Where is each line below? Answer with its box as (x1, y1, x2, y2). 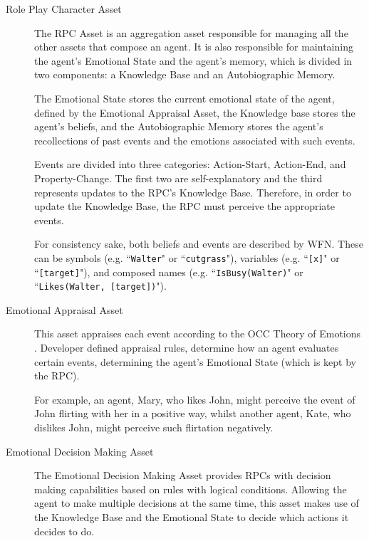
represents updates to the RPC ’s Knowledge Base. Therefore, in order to (34, 184, 351, 199)
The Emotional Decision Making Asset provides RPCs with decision (34, 468, 331, 483)
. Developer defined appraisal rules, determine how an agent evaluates (34, 340, 339, 355)
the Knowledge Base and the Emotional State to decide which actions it (34, 510, 349, 524)
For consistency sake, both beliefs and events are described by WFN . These (34, 236, 363, 251)
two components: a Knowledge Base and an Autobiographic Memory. (34, 67, 336, 82)
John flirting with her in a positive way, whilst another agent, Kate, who (34, 406, 351, 421)
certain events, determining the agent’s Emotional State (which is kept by (34, 354, 356, 369)
